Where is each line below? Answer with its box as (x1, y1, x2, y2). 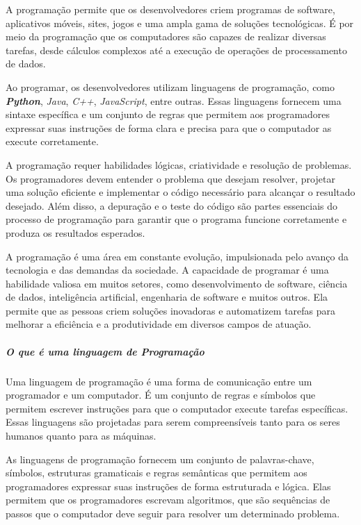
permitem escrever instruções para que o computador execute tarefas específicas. (6, 401, 348, 415)
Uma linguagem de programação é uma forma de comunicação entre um (6, 374, 312, 388)
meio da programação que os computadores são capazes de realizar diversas (6, 29, 326, 44)
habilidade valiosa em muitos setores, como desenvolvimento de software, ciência (6, 276, 348, 290)
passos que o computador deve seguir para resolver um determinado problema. (6, 506, 340, 520)
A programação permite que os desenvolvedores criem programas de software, (6, 2, 335, 16)
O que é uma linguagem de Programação (6, 344, 204, 358)
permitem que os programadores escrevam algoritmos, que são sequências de (6, 492, 330, 507)
